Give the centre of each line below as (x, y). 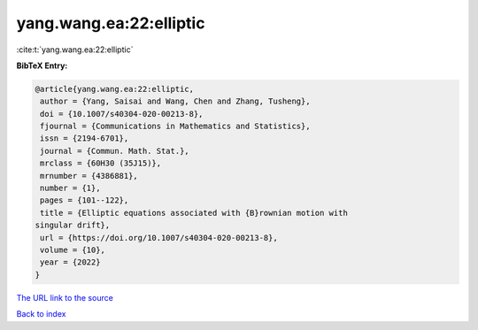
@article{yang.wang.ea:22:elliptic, (115, 89)
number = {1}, (70, 188)
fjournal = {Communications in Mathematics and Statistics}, (175, 127)
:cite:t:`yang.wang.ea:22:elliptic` (75, 50)
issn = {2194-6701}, (85, 138)
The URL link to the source (65, 297)
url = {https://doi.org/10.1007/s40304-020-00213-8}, (159, 238)
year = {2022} (70, 262)
